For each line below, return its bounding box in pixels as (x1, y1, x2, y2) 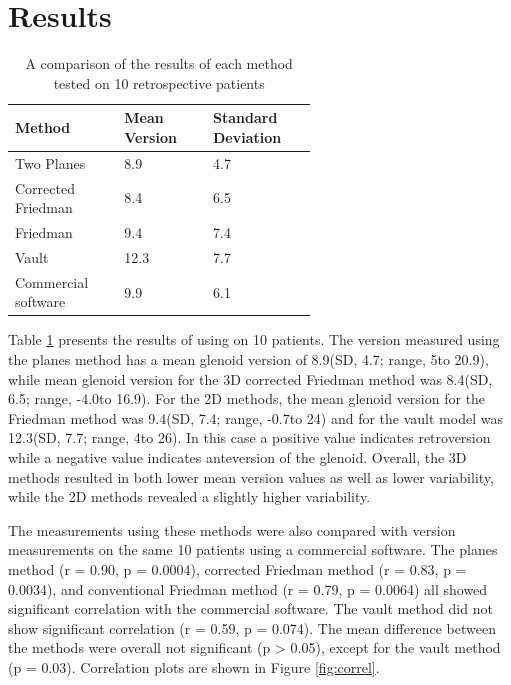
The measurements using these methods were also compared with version (8, 519, 456, 540)
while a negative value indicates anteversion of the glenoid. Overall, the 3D (8, 446, 467, 467)
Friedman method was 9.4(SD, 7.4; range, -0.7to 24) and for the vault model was (8, 407, 503, 428)
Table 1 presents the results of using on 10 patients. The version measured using (8, 329, 500, 350)
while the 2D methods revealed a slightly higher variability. (8, 486, 371, 507)
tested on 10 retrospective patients (53, 72, 265, 93)
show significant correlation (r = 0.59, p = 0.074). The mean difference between (8, 617, 496, 638)
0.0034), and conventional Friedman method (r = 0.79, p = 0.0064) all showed (8, 578, 488, 599)
